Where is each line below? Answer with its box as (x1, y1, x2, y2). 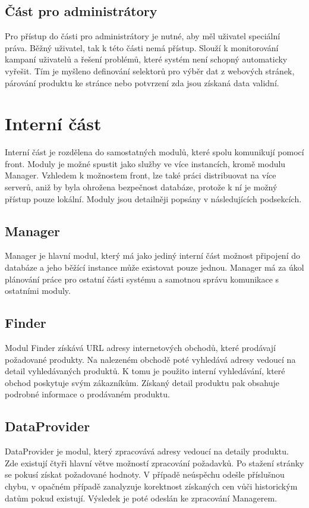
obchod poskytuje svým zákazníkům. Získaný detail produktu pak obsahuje (5, 376, 280, 388)
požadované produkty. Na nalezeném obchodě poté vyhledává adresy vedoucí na (5, 353, 296, 365)
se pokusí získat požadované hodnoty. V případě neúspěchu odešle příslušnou (5, 468, 285, 481)
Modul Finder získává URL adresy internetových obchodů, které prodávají (5, 341, 276, 354)
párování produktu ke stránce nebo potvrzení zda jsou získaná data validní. (5, 76, 279, 89)
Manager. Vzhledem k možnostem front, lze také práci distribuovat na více (5, 169, 276, 181)
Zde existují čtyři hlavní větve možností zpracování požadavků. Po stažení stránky (5, 456, 304, 469)
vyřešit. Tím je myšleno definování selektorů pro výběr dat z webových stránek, (5, 64, 295, 77)
